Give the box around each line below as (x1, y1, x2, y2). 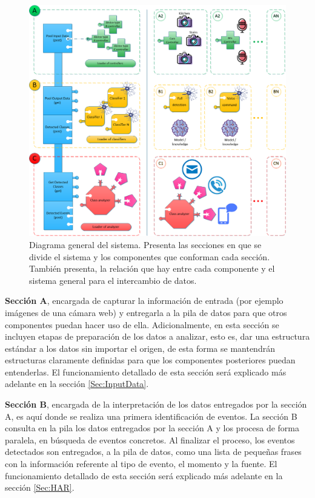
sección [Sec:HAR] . (5, 481, 75, 494)
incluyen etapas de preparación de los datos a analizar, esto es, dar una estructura (5, 330, 310, 343)
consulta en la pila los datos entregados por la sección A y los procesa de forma (5, 422, 299, 434)
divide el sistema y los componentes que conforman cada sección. (29, 250, 270, 263)
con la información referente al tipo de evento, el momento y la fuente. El (5, 457, 277, 470)
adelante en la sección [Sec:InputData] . (5, 377, 149, 390)
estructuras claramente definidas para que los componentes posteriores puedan (5, 354, 296, 366)
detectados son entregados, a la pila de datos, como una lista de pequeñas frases (5, 445, 302, 458)
